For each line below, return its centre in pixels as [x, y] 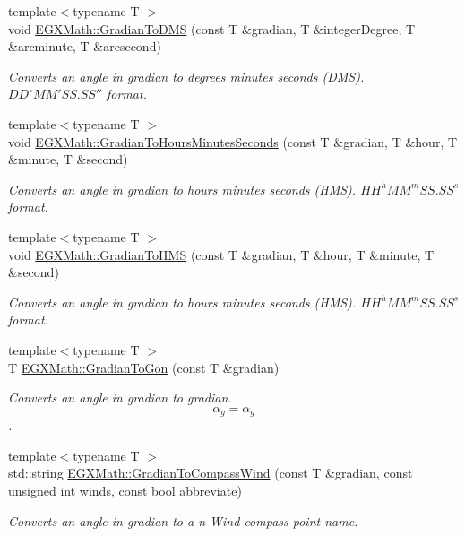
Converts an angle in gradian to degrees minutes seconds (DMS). [186, 76]
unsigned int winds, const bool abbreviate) [125, 490]
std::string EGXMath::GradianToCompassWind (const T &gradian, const [211, 473]
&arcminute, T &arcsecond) [85, 46]
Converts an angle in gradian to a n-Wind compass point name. [183, 520]
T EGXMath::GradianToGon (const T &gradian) [144, 367]
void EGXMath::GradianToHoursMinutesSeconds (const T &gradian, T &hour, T [233, 141]
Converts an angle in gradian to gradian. [120, 398]
